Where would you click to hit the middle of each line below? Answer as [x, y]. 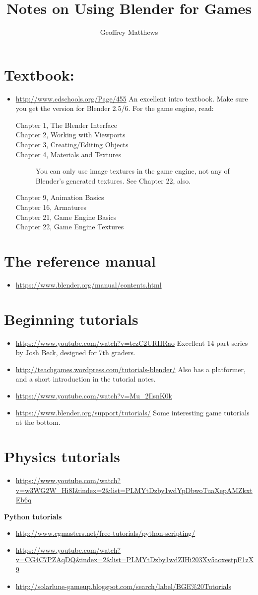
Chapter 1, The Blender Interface [66, 125]
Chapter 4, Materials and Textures [68, 154]
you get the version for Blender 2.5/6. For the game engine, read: [115, 108]
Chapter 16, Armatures [51, 207]
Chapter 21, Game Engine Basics [66, 217]
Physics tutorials [62, 456]
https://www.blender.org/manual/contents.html [89, 284]
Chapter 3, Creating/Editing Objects [72, 145]
